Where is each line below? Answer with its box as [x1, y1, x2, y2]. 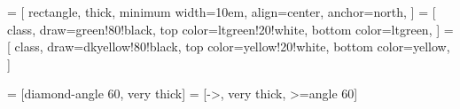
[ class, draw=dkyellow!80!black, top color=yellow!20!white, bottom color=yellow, [7, 37, 450, 56]
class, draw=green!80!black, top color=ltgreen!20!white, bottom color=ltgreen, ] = [7, 19, 454, 38]
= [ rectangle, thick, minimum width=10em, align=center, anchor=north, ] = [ [7, 3, 436, 20]
